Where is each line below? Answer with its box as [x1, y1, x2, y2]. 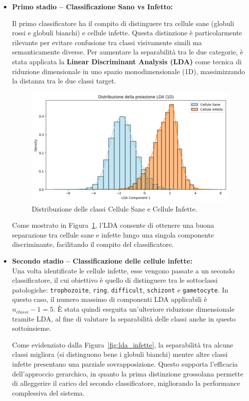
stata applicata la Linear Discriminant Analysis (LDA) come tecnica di [12, 56, 242, 66]
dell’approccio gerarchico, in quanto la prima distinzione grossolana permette [12, 368, 244, 378]
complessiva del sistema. [12, 387, 85, 398]
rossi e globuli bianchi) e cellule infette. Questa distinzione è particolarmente [12, 27, 242, 38]
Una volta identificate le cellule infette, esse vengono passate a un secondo [12, 265, 235, 275]
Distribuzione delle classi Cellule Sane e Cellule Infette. [31, 203, 198, 214]
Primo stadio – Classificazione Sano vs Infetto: [12, 1, 173, 11]
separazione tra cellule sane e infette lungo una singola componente [12, 229, 214, 240]
